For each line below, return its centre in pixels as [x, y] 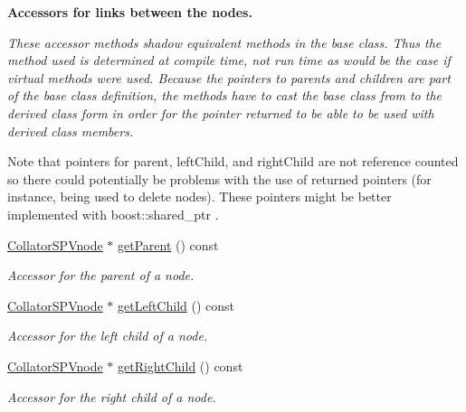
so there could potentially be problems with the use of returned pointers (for [219, 178]
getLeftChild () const [176, 305]
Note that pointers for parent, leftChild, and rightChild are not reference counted [233, 161]
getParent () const [168, 244]
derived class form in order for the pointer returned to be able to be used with [221, 112]
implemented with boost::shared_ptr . [113, 214]
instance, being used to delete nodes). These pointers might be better [200, 197]
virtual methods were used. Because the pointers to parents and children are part [229, 77]
